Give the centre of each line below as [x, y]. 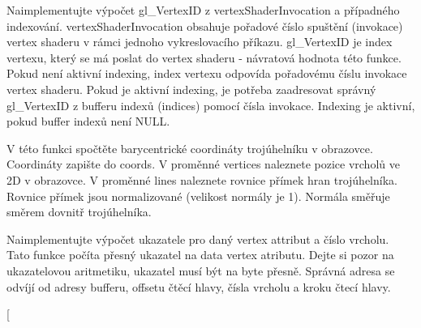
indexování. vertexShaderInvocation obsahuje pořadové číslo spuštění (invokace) [205, 26]
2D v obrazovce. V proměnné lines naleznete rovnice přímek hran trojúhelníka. [202, 179]
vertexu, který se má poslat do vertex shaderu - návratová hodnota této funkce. [204, 57]
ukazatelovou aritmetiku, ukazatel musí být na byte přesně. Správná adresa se [201, 270]
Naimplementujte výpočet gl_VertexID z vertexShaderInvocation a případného [203, 10]
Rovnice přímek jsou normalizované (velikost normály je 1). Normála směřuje [198, 196]
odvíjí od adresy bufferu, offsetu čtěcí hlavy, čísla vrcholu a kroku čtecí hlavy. [199, 286]
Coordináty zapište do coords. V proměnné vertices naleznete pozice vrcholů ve [203, 164]
